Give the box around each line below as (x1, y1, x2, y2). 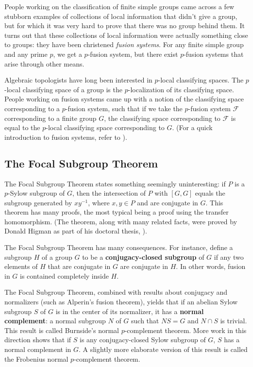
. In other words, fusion (176, 261, 246, 271)
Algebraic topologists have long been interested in (4, 75, 152, 85)
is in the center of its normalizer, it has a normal (55, 306, 204, 316)
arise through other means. (4, 58, 84, 68)
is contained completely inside (20, 270, 109, 281)
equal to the (4, 122, 40, 133)
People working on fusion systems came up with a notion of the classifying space (4, 94, 244, 104)
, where (88, 197, 110, 207)
